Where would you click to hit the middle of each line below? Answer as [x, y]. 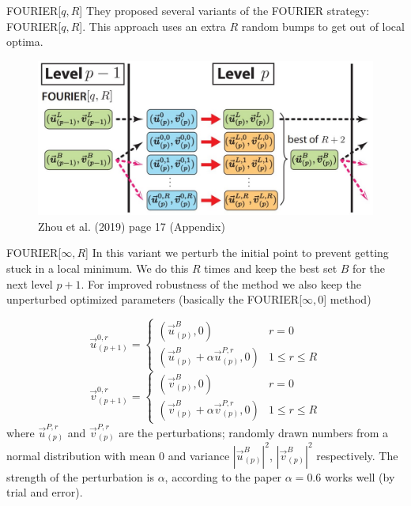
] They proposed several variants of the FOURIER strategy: [224, 10]
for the [369, 268]
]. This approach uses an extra [153, 26]
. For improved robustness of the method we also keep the [221, 283]
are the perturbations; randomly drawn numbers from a [254, 432]
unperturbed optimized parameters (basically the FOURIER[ [155, 299]
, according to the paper [223, 476]
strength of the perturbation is [80, 476]
